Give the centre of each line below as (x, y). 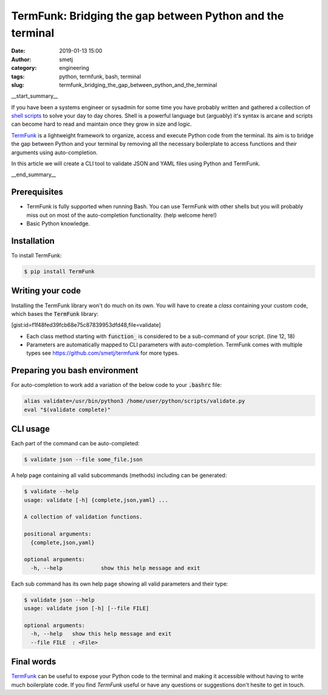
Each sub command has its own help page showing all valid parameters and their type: (120, 584)
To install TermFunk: (36, 256)
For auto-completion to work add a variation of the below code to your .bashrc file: (116, 385)
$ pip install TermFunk (60, 271)
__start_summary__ (35, 96)
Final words (34, 662)
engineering (74, 68)
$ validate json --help (60, 600)
